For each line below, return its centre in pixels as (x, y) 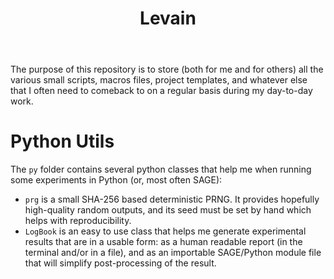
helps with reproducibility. (78, 221)
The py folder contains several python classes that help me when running (161, 169)
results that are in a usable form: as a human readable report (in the (163, 242)
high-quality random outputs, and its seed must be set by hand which (168, 210)
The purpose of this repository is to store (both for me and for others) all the (167, 69)
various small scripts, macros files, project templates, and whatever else (159, 80)
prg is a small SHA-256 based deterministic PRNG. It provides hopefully (172, 199)
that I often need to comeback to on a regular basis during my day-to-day (161, 91)
